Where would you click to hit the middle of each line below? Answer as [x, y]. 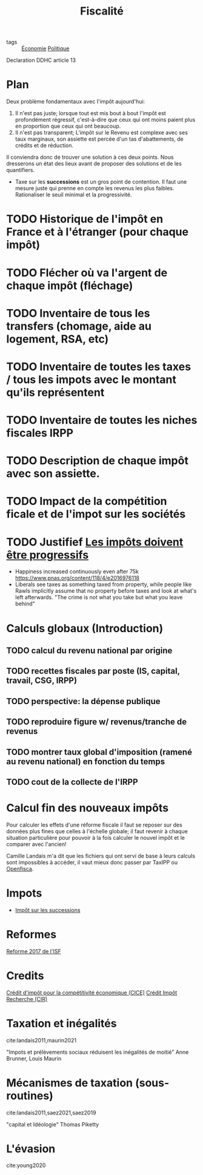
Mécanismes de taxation [70, 1083]
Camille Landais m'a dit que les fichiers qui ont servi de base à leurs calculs [101, 856]
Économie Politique [45, 48]
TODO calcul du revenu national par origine [89, 651]
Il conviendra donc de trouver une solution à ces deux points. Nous [90, 157]
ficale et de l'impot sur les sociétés [96, 514]
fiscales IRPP [40, 433]
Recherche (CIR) [27, 999]
